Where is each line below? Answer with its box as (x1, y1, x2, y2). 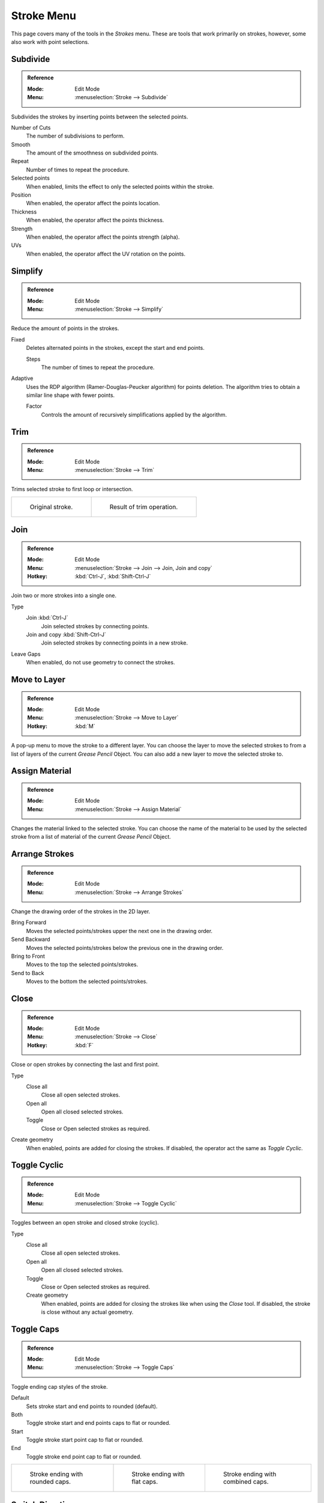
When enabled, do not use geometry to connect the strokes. (26, 659, 175, 666)
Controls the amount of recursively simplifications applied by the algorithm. (41, 411, 227, 418)
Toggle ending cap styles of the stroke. (11, 1383, 108, 1390)
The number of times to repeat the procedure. (41, 364, 155, 371)
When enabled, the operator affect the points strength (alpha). (26, 233, 180, 240)
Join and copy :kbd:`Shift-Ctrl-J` (26, 631, 106, 638)
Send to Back (11, 969, 44, 976)
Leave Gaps (11, 650, 41, 658)
